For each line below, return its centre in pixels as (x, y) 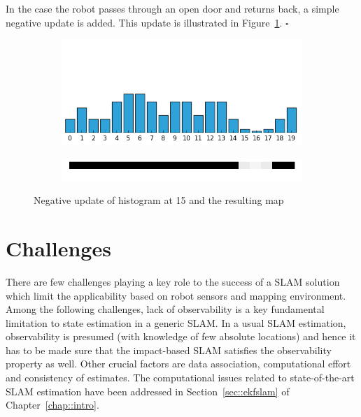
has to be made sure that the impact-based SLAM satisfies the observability (169, 350)
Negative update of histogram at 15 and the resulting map (159, 200)
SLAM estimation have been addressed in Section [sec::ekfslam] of (148, 391)
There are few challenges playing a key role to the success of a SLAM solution (173, 281)
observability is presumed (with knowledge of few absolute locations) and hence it (181, 336)
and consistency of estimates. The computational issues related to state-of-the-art (180, 378)
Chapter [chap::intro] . (52, 405)
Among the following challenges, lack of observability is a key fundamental (165, 309)
